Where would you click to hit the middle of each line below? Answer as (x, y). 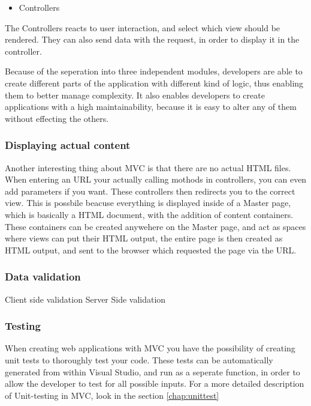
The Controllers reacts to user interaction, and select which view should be (143, 27)
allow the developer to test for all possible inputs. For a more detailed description (155, 383)
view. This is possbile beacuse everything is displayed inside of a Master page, (148, 203)
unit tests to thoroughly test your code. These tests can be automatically (139, 359)
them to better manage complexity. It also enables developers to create (135, 95)
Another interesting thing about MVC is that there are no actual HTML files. (148, 167)
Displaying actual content (68, 145)
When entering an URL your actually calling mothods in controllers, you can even (156, 179)
